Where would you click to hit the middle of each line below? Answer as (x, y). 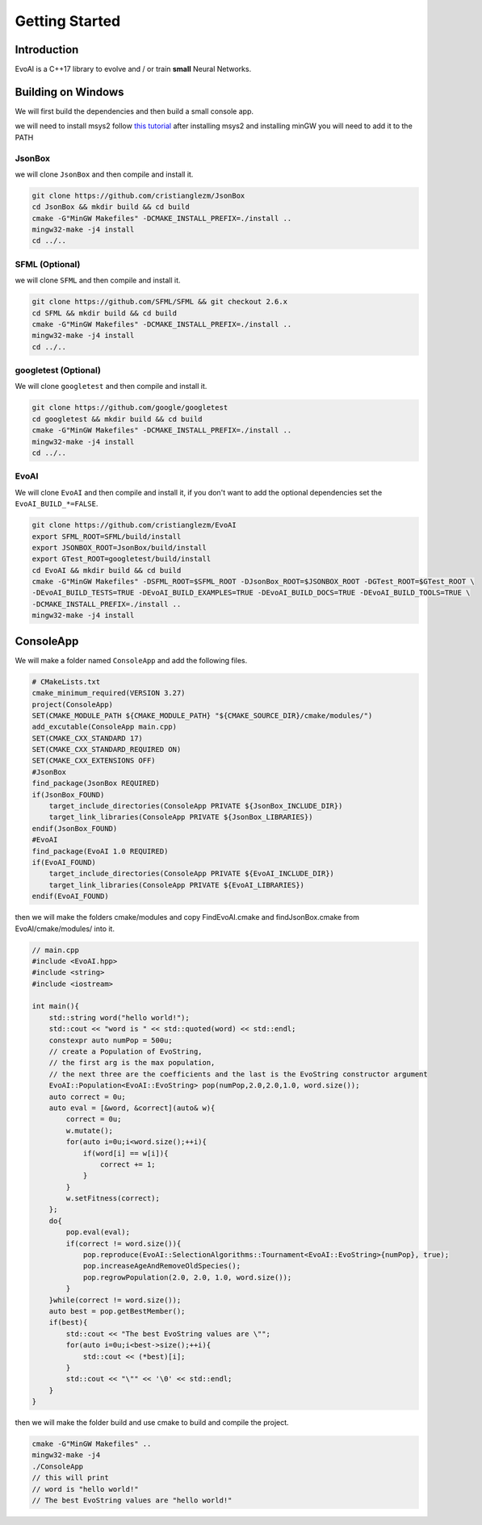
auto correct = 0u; (88, 1097)
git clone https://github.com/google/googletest (130, 408)
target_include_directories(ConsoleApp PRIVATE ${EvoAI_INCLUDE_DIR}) (192, 874)
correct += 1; (128, 1164)
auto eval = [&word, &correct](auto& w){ (132, 1108)
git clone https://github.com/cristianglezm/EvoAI (134, 525)
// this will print (70, 1478)
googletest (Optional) (58, 370)
